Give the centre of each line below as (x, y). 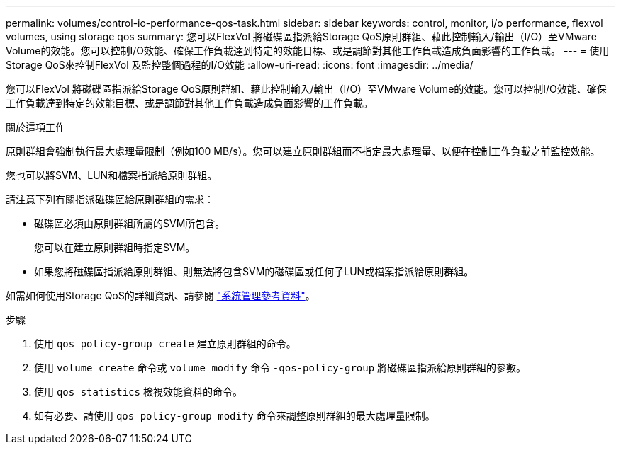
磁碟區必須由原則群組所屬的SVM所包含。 (130, 223)
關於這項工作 (35, 127)
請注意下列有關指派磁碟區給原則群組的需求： (110, 199)
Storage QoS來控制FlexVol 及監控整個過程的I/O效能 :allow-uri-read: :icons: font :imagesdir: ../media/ (240, 65)
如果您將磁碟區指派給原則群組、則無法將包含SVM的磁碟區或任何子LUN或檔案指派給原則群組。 (254, 271)
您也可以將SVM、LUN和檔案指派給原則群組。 (112, 175)
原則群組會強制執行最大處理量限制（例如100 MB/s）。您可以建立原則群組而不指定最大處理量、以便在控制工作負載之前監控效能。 (303, 151)
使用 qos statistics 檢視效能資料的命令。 (138, 392)
